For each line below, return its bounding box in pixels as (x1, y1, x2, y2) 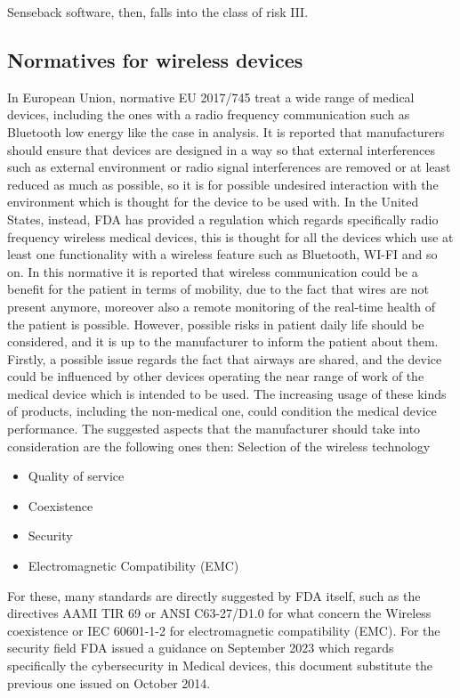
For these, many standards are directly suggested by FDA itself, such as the (7, 586, 421, 605)
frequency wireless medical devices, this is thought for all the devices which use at (7, 227, 454, 246)
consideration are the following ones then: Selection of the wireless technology (7, 436, 431, 455)
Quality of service (28, 467, 125, 485)
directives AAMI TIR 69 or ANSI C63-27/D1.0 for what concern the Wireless (7, 604, 432, 622)
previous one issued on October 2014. (7, 673, 211, 692)
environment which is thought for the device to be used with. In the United (7, 192, 419, 211)
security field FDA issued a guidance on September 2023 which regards (7, 638, 394, 657)
